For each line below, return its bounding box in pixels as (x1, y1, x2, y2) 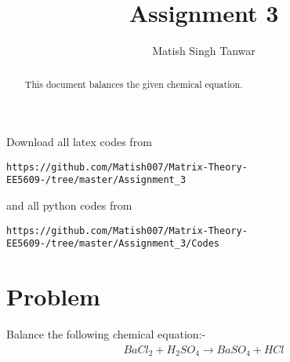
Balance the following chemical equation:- (6, 326, 206, 342)
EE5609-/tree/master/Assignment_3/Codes (6, 238, 220, 250)
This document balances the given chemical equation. (24, 77, 243, 90)
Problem (6, 280, 100, 313)
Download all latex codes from (6, 133, 152, 150)
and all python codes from (6, 197, 132, 214)
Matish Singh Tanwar (152, 42, 256, 59)
